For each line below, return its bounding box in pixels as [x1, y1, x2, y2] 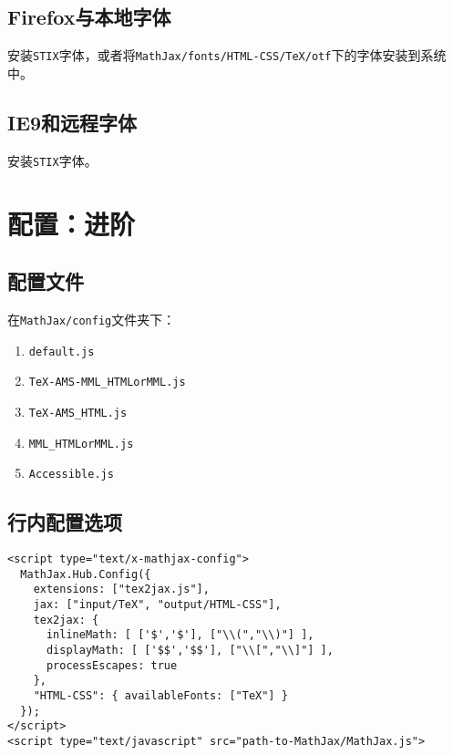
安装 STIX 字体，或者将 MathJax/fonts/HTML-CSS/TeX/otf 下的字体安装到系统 [7, 46, 447, 65]
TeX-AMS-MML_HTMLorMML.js [28, 376, 186, 389]
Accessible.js [28, 468, 114, 481]
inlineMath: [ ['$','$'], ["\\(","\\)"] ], [46, 628, 314, 642]
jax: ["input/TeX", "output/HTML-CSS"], [33, 598, 282, 611]
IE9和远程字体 [7, 108, 138, 136]
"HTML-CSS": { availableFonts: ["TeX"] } [33, 688, 288, 702]
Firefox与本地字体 [7, 3, 171, 31]
